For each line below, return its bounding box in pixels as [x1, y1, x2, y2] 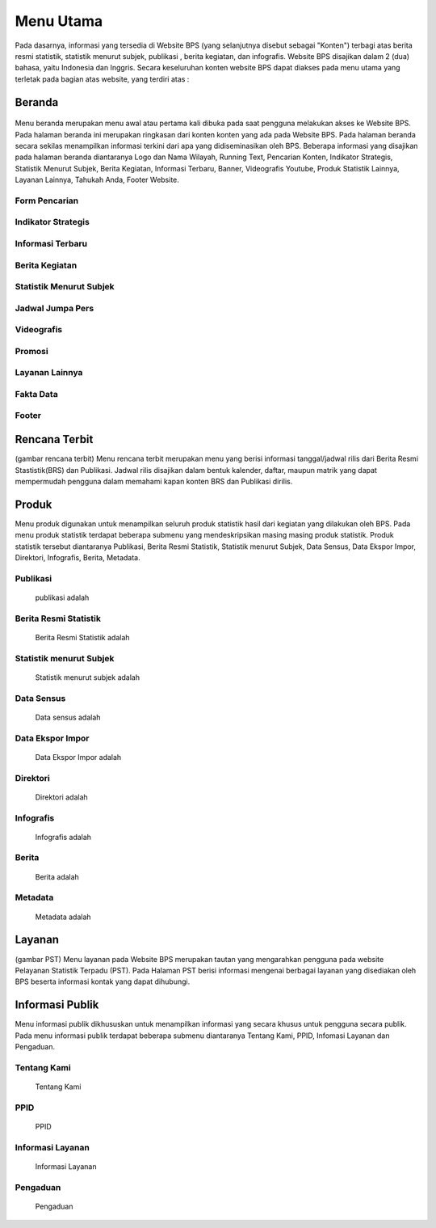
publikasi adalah [35, 593, 90, 602]
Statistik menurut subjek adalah [35, 672, 140, 682]
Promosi [15, 345, 48, 357]
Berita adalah [35, 871, 80, 881]
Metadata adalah [35, 912, 92, 922]
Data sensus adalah [35, 712, 101, 722]
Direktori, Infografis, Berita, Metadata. [15, 553, 140, 563]
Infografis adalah [35, 832, 92, 842]
